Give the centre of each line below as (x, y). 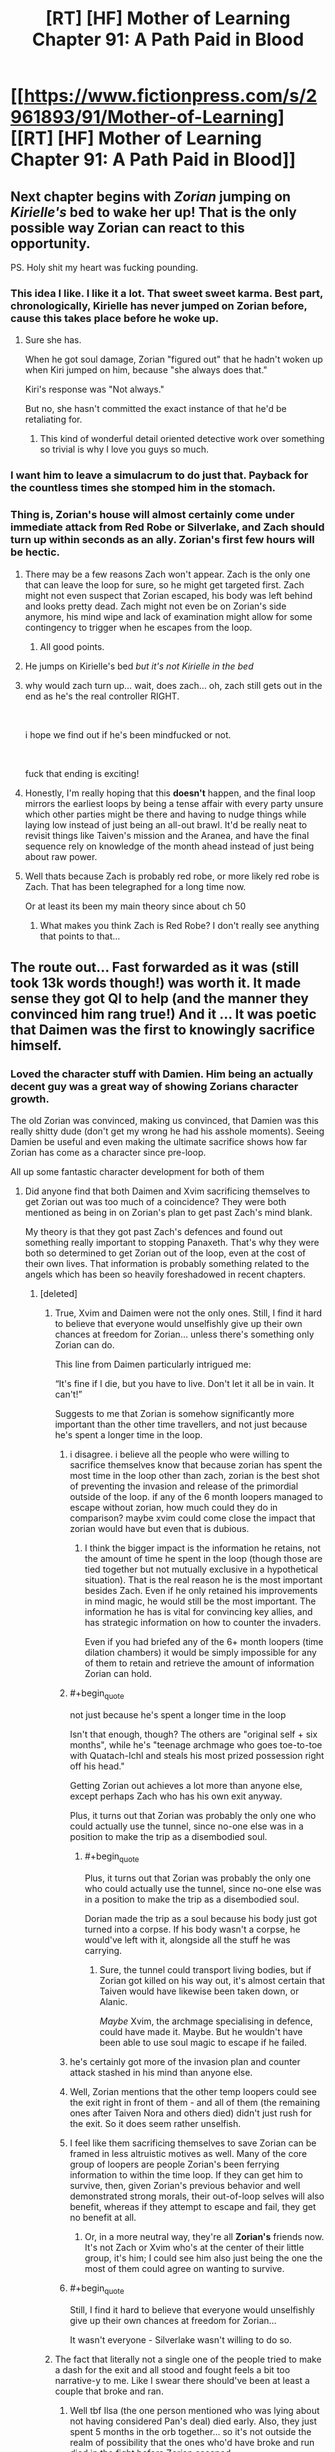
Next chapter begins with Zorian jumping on (151, 196)
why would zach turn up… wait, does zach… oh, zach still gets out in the (173, 685)
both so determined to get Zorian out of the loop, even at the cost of (165, 1253)
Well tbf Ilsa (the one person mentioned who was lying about (194, 2410)
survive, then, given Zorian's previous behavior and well (185, 2185)
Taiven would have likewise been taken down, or (199, 1991)
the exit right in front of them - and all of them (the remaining (195, 2102)
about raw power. (61, 856)
